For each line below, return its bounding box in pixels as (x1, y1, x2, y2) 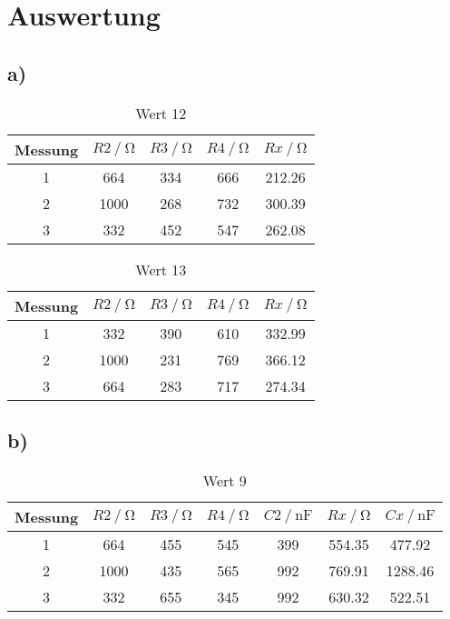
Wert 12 (135, 102, 187, 124)
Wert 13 (135, 258, 187, 280)
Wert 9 (202, 469, 247, 491)
